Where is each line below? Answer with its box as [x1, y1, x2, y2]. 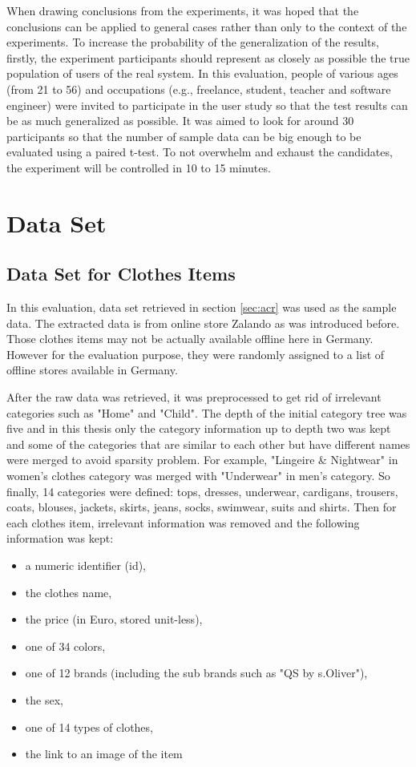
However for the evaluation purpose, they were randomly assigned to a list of [6, 345, 385, 362]
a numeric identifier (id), [25, 557, 147, 574]
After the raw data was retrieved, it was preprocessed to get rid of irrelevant [6, 389, 382, 406]
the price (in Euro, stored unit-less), [25, 611, 203, 628]
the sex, [25, 691, 63, 708]
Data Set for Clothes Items [6, 261, 236, 286]
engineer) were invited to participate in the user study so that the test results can [6, 96, 408, 113]
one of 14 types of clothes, [25, 718, 153, 735]
